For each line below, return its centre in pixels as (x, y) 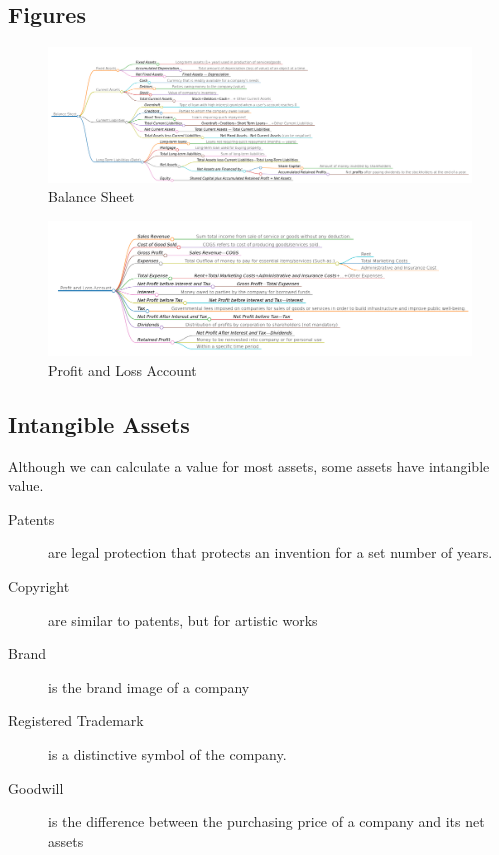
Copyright (39, 585)
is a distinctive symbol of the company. (167, 753)
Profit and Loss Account (122, 369)
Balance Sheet (91, 196)
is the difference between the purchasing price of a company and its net (266, 821)
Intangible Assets (99, 423)
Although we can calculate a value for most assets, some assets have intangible (249, 465)
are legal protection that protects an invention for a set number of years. (270, 552)
